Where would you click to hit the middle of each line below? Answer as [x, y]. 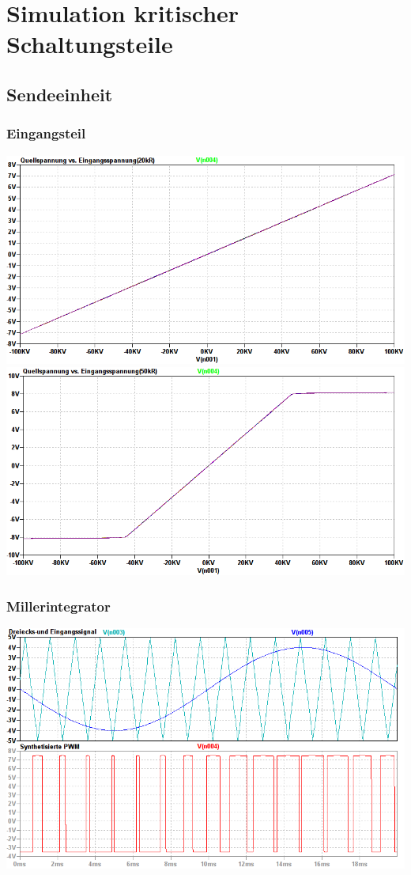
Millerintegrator [58, 606]
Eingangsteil [46, 133]
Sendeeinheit [60, 94]
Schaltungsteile [90, 44]
